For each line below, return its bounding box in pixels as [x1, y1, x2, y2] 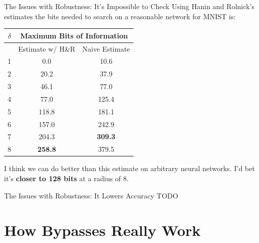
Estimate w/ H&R [18, 43, 75, 54]
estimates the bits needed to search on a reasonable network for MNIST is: [4, 11, 236, 21]
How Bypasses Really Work [4, 220, 201, 240]
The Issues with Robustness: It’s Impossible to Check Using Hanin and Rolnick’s [4, 1, 255, 11]
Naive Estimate [82, 43, 130, 54]
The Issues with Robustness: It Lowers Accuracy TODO [4, 190, 179, 200]
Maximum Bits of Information [20, 30, 128, 40]
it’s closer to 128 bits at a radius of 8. [4, 173, 129, 183]
